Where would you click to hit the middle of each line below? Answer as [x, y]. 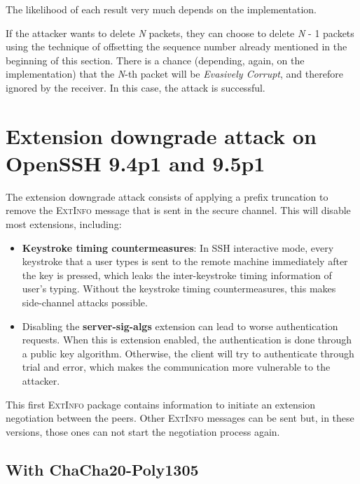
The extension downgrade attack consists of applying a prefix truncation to [167, 196]
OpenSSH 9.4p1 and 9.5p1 [136, 163]
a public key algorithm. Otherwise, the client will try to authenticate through [188, 353]
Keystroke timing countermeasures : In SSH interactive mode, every [178, 247]
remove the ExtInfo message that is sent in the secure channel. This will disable [178, 210]
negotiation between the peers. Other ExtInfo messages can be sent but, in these [180, 418]
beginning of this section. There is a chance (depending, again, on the [155, 60]
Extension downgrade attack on [161, 135]
